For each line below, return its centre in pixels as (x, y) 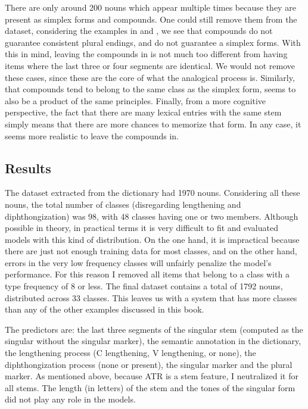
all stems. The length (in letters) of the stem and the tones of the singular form (150, 387)
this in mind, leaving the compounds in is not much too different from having (146, 54)
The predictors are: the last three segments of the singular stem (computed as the (154, 329)
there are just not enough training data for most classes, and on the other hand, (151, 251)
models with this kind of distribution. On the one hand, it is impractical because (152, 239)
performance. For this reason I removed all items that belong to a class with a (147, 274)
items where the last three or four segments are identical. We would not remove (150, 65)
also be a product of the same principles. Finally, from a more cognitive (136, 100)
